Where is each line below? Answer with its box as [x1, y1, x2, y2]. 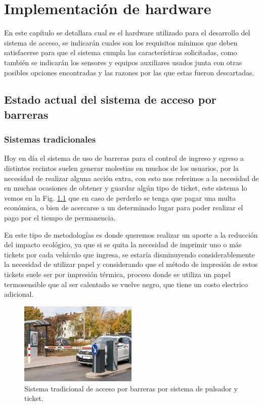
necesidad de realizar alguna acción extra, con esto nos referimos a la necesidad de [4, 172, 259, 183]
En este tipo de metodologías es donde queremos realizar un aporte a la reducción [4, 229, 258, 240]
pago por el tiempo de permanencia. [4, 212, 116, 223]
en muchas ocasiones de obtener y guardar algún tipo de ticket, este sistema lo [4, 183, 247, 193]
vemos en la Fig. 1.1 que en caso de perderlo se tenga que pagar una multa [4, 192, 236, 203]
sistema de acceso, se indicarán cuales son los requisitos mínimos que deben [4, 37, 238, 48]
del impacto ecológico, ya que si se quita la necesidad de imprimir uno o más [4, 239, 242, 250]
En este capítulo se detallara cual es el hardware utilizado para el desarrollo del [4, 27, 250, 38]
